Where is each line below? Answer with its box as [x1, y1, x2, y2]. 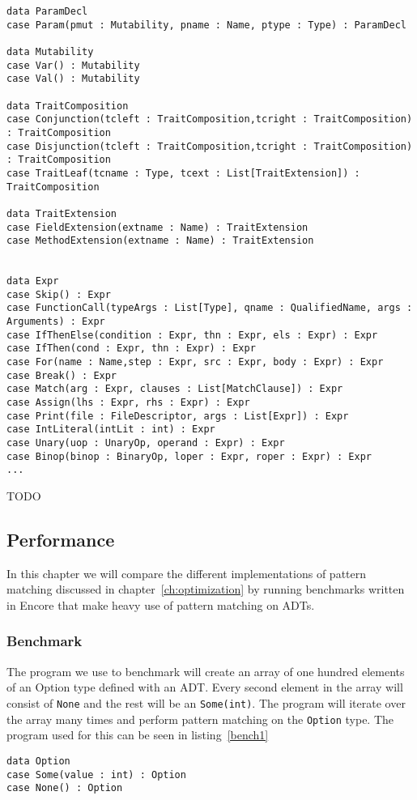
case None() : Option [6, 782, 123, 794]
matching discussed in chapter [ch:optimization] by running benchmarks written [6, 581, 405, 598]
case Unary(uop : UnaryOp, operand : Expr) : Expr [6, 437, 285, 449]
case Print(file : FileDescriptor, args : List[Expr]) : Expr [6, 410, 349, 422]
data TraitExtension [6, 207, 117, 219]
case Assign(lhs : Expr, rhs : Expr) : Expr [6, 397, 250, 409]
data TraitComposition [6, 100, 129, 112]
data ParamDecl [6, 6, 88, 17]
